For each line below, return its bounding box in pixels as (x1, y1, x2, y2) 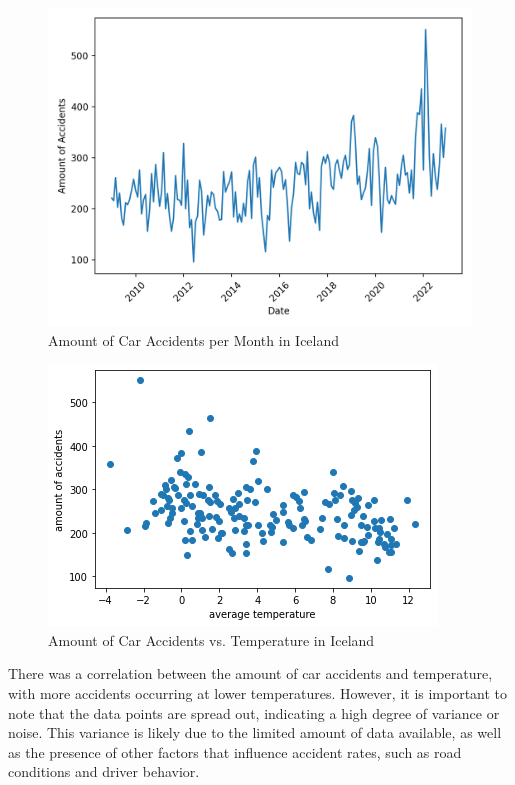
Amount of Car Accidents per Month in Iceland (48, 329, 340, 350)
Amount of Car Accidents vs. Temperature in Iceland (48, 629, 375, 650)
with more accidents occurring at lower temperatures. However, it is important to (8, 682, 508, 703)
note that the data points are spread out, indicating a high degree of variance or (8, 702, 500, 723)
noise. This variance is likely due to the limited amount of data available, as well (8, 722, 502, 743)
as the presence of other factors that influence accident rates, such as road (8, 741, 462, 762)
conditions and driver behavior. (8, 761, 200, 782)
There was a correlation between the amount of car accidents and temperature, (8, 663, 493, 684)
